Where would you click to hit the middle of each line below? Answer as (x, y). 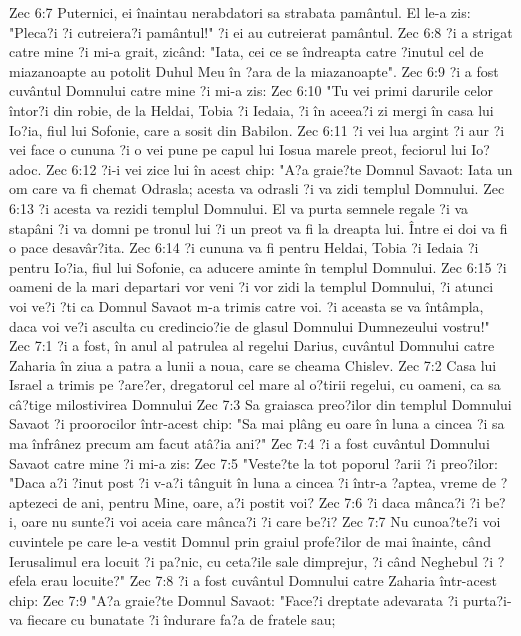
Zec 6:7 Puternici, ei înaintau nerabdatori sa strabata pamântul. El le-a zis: (240, 12)
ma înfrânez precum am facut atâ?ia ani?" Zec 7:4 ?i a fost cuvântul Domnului (249, 443)
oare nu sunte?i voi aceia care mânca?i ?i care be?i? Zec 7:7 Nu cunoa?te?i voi (261, 521)
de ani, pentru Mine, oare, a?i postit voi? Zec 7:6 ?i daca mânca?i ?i (271, 501)
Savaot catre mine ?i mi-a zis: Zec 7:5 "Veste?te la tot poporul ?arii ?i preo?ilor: (253, 462)
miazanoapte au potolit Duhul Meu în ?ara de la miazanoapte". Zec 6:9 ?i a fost (254, 70)
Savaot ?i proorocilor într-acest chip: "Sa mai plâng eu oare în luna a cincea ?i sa (257, 423)
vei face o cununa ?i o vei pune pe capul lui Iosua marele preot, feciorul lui (238, 149)
